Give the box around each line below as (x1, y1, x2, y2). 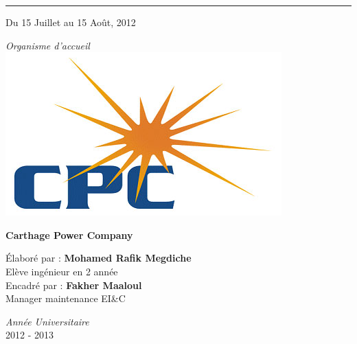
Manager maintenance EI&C (5, 291, 126, 306)
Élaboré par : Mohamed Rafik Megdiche (5, 251, 192, 265)
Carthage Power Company (5, 227, 133, 242)
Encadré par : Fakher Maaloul (5, 277, 142, 292)
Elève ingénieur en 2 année (5, 264, 118, 278)
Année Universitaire (5, 314, 89, 328)
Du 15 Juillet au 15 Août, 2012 (5, 15, 136, 29)
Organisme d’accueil (5, 38, 90, 52)
